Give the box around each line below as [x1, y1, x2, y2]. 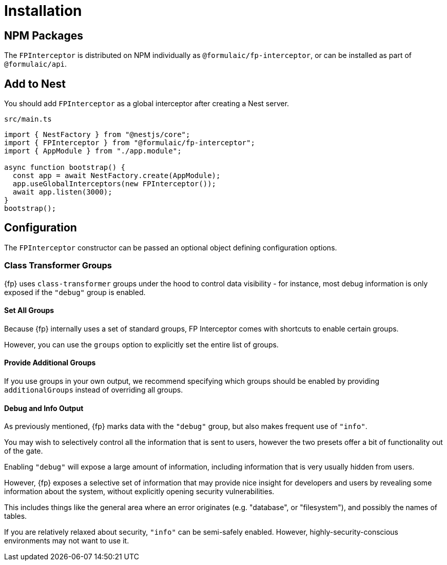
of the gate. [4, 446, 43, 456]
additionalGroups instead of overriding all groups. [4, 385, 183, 395]
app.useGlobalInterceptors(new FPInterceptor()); [12, 180, 217, 188]
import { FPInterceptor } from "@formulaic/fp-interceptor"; [4, 139, 255, 147]
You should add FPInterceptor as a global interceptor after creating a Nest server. [4, 99, 289, 108]
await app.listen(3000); [12, 188, 112, 197]
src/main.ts [4, 115, 52, 124]
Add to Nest [4, 77, 66, 90]
